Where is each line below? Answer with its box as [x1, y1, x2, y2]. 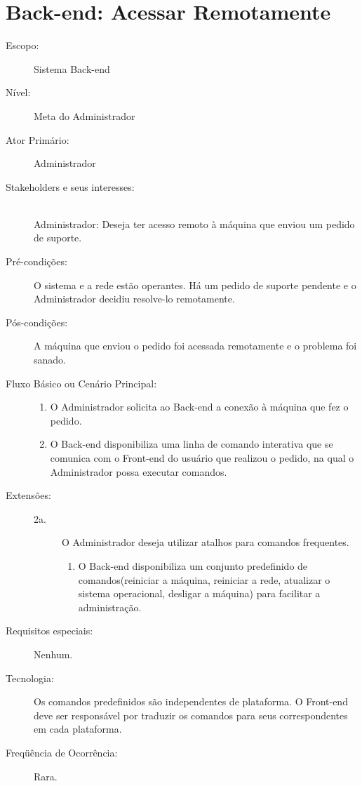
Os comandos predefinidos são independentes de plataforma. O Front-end [34, 694, 348, 709]
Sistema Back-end [34, 61, 110, 76]
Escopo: [6, 38, 39, 53]
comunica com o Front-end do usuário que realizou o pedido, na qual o [50, 451, 354, 465]
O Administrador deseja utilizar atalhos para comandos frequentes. [62, 535, 349, 549]
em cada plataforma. [34, 721, 122, 736]
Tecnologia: [6, 670, 54, 685]
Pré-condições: [6, 254, 67, 269]
